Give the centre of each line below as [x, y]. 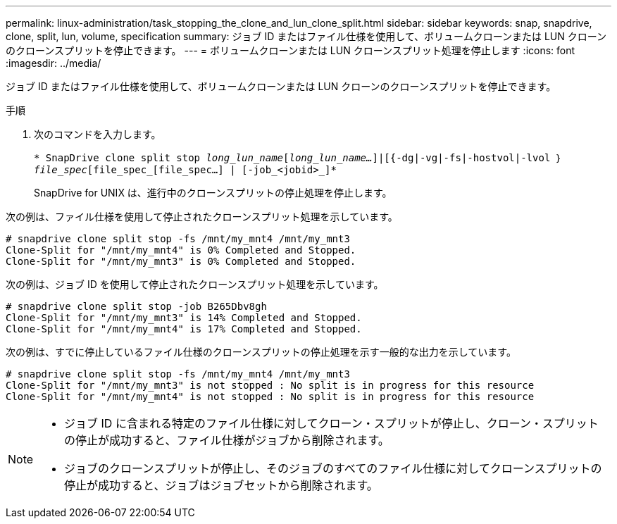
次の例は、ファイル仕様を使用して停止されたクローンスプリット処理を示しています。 [202, 217]
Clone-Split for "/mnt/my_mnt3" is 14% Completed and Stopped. [184, 318]
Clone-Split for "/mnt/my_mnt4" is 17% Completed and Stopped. [184, 329]
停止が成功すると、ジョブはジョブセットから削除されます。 [221, 485]
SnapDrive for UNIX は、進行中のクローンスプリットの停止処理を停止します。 [213, 193]
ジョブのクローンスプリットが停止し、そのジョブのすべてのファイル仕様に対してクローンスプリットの [333, 468]
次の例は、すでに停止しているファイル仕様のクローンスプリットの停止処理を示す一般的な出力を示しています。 [261, 352]
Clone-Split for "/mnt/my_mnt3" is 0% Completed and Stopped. [181, 261]
